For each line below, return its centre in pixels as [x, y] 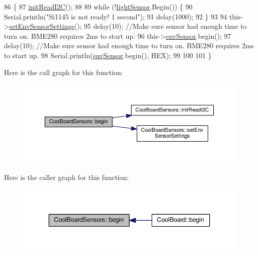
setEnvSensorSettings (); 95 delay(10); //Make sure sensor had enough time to [128, 26]
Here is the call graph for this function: [64, 72]
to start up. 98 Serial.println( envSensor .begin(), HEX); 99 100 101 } [108, 55]
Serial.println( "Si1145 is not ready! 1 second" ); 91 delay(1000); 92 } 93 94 [116, 16]
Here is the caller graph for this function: [67, 177]
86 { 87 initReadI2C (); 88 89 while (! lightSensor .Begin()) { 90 [98, 6]
